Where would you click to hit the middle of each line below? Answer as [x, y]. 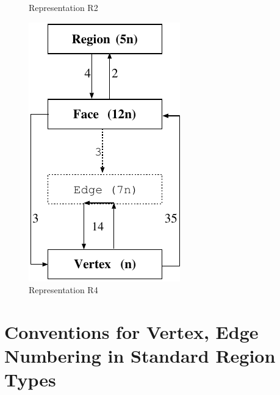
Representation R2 [63, 7]
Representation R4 [63, 290]
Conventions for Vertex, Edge [131, 331]
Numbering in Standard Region [140, 356]
